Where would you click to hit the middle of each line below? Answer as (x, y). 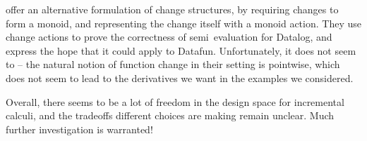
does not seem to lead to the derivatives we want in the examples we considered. (180, 78)
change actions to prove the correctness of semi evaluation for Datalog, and (169, 37)
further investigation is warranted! (79, 129)
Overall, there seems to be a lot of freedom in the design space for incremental (175, 101)
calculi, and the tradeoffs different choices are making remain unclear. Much (170, 115)
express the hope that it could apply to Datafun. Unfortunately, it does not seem (181, 50)
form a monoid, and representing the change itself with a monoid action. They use (183, 23)
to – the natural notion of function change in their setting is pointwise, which (173, 64)
